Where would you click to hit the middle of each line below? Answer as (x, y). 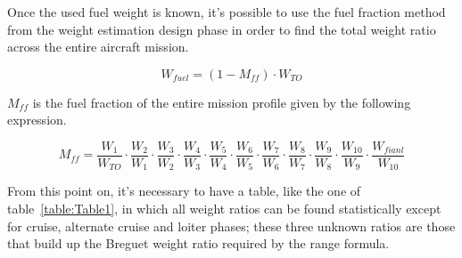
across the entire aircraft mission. (98, 47)
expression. (37, 120)
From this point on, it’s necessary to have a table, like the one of (184, 191)
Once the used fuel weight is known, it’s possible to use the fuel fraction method (227, 12)
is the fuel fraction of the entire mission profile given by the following (222, 102)
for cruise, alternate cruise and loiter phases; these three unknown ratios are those (231, 226)
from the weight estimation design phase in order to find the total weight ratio (222, 29)
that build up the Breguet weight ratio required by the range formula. (198, 243)
